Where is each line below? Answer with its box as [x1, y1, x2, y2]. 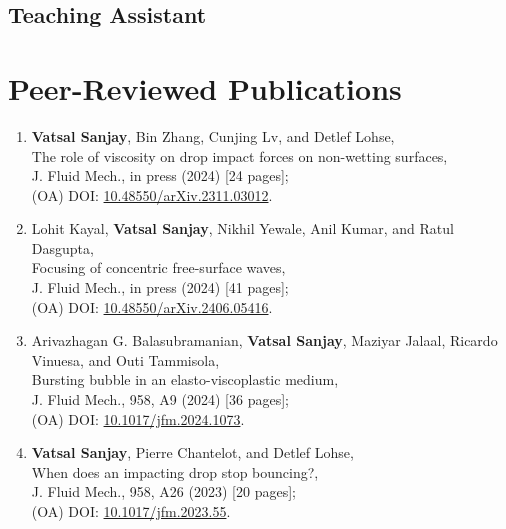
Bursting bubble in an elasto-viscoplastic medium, [31, 369, 339, 390]
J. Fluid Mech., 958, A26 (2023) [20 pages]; [31, 481, 296, 502]
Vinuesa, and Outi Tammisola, [31, 349, 220, 370]
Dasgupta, [31, 237, 94, 258]
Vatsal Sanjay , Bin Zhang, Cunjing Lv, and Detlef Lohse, [31, 125, 395, 146]
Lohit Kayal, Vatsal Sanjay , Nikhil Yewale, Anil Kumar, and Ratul [31, 218, 454, 239]
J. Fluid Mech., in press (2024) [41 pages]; [31, 277, 289, 298]
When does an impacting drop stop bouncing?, [31, 461, 319, 482]
